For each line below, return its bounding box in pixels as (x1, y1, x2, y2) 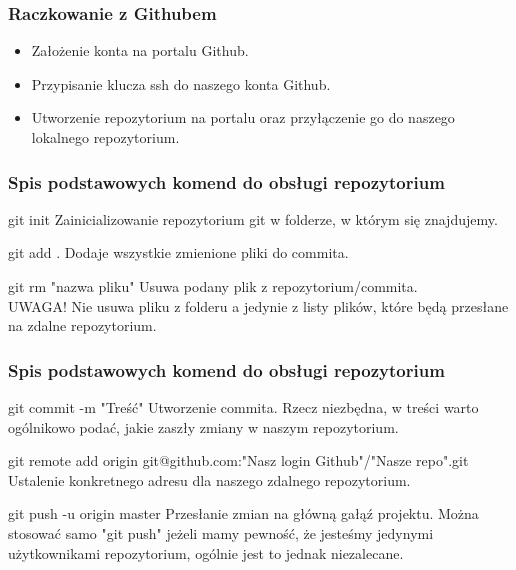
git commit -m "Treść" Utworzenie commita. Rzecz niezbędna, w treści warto (8, 397, 479, 417)
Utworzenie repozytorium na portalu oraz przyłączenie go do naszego (31, 107, 455, 128)
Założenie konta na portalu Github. (31, 40, 249, 61)
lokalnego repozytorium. (31, 127, 180, 147)
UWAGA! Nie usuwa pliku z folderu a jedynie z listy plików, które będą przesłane (8, 295, 509, 316)
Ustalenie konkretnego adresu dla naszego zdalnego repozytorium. (8, 469, 411, 490)
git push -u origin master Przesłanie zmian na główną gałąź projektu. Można (8, 503, 479, 524)
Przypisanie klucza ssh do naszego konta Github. (31, 73, 331, 94)
